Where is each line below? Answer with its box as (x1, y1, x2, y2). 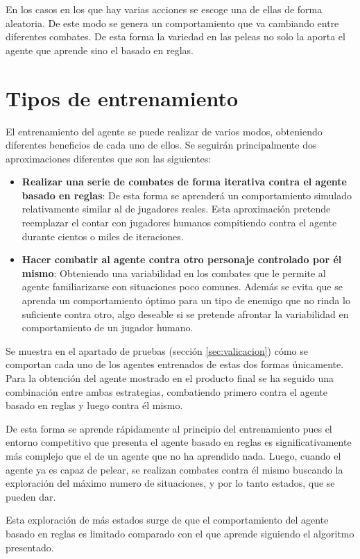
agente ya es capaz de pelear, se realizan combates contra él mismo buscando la (6, 462, 343, 476)
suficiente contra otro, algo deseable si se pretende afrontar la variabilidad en (22, 306, 349, 321)
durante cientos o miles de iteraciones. (22, 228, 184, 243)
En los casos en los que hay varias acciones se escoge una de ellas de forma (6, 2, 323, 16)
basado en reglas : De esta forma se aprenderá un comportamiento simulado (22, 187, 352, 202)
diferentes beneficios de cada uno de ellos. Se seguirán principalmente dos (6, 137, 317, 152)
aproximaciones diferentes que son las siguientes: (6, 151, 212, 165)
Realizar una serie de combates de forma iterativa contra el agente (22, 174, 347, 189)
